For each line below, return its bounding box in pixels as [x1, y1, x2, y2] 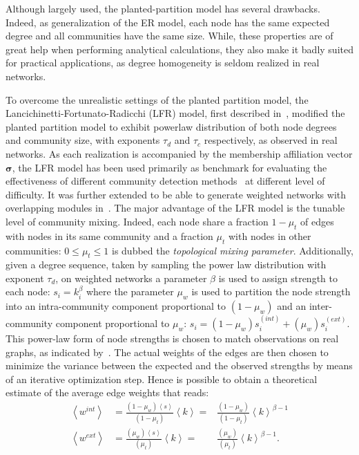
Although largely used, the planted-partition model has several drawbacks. [6, 1, 320, 15]
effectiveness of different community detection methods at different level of [6, 174, 325, 188]
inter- [309, 299, 332, 313]
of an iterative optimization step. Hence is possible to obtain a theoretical [6, 371, 318, 386]
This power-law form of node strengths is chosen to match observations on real [6, 331, 339, 346]
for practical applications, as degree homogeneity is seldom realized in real [6, 55, 320, 70]
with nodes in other [228, 228, 311, 243]
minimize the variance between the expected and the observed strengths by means [6, 358, 353, 373]
